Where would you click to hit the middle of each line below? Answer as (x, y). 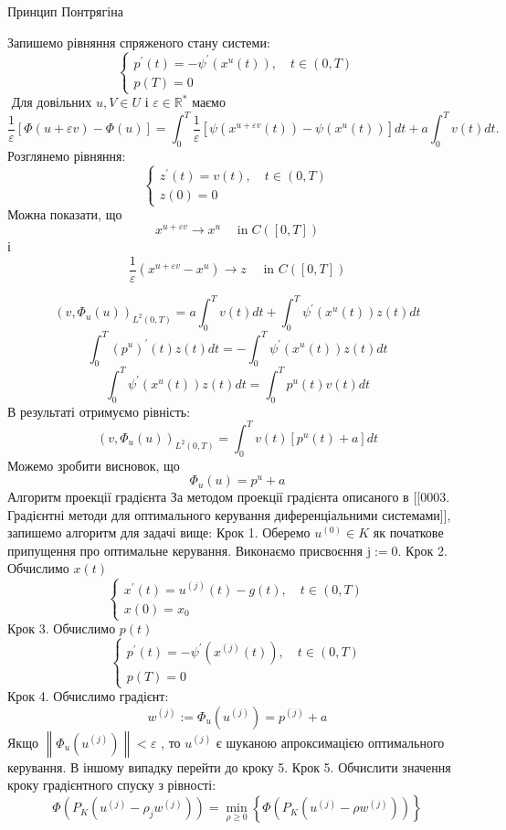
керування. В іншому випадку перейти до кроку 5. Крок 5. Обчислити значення (229, 766)
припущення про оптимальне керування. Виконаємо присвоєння (185, 550)
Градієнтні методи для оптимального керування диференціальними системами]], (229, 514)
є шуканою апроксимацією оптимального (330, 742)
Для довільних (52, 104)
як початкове (408, 532)
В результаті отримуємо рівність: (99, 411)
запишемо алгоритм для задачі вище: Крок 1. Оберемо (159, 532)
